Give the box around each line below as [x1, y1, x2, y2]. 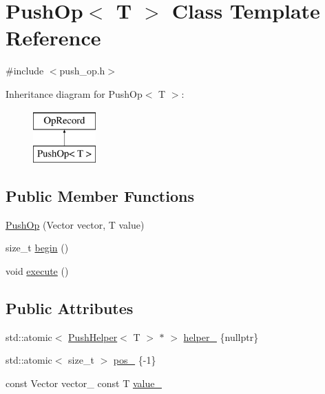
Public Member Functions [6, 185, 194, 207]
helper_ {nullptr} [183, 329, 259, 344]
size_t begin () [6, 240, 69, 255]
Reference [6, 23, 101, 52]
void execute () [6, 264, 69, 278]
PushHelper [68, 329, 118, 344]
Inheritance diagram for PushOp [6, 86, 143, 101]
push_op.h [59, 63, 105, 78]
